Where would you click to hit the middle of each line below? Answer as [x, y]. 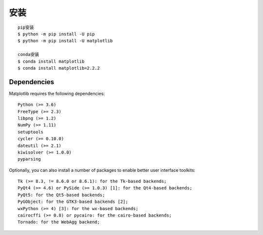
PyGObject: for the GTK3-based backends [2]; [73, 202]
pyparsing [29, 159]
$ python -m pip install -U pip [56, 34]
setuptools [31, 132]
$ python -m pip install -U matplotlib [65, 41]
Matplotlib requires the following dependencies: [57, 93]
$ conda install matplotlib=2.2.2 [59, 68]
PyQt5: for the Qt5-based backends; [61, 195]
